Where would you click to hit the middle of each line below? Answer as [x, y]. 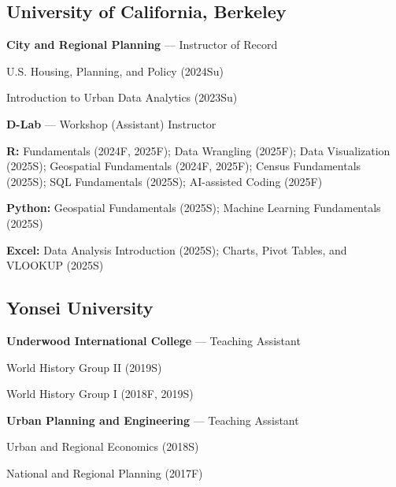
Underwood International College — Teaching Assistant [154, 340]
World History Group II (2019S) [84, 367]
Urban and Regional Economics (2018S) [103, 446]
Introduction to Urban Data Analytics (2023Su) [122, 97]
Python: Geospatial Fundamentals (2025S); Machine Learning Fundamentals [194, 208]
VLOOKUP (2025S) [55, 265]
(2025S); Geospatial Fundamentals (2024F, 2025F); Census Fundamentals [184, 166]
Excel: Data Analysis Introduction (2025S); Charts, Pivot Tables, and [177, 249]
